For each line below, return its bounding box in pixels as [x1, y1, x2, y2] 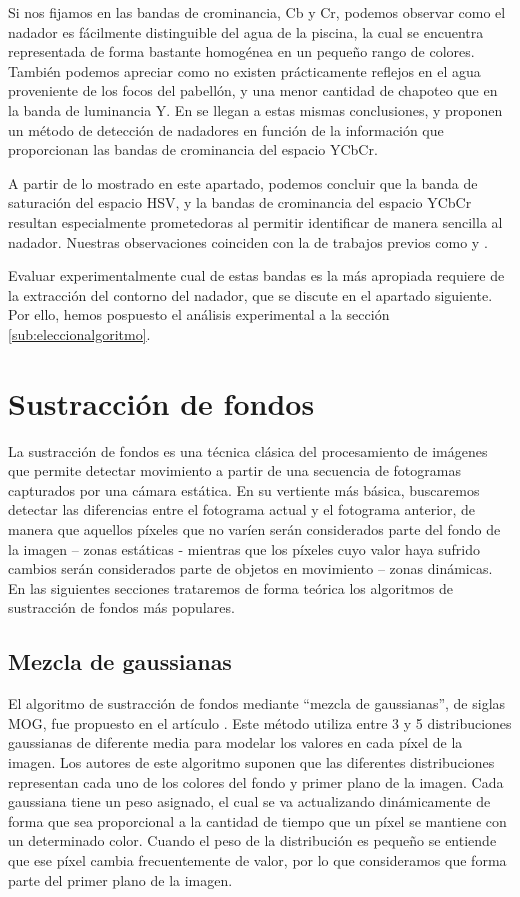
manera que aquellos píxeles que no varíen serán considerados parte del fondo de [8, 519, 501, 539]
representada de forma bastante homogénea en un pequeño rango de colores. [8, 41, 475, 62]
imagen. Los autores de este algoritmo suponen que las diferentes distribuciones [8, 751, 495, 772]
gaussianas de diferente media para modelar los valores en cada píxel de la [8, 732, 463, 753]
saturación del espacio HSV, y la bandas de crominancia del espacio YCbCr [8, 192, 472, 213]
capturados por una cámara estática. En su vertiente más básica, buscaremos [8, 479, 480, 500]
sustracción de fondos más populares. [8, 597, 235, 618]
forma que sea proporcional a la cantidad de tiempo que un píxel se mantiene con [8, 810, 507, 831]
